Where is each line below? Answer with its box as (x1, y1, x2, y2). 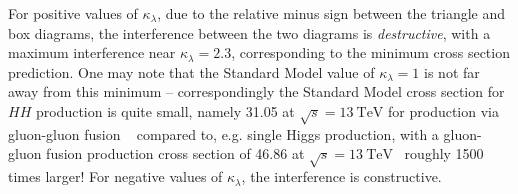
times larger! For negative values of (8, 166, 223, 187)
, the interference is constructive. (241, 166, 442, 187)
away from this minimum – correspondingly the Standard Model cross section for (8, 81, 505, 102)
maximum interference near (8, 42, 176, 63)
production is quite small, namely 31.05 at (35, 100, 295, 121)
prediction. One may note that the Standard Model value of (8, 61, 375, 82)
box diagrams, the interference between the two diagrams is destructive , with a (8, 22, 491, 43)
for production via (388, 100, 499, 121)
